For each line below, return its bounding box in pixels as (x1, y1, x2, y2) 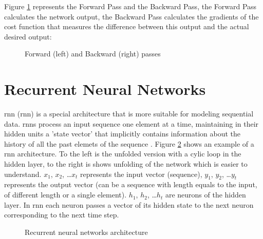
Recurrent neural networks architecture (25, 226, 148, 237)
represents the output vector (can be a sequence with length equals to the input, (4, 179, 257, 190)
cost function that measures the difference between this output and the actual (4, 21, 249, 32)
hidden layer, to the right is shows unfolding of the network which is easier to (4, 158, 248, 169)
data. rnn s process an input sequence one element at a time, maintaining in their (4, 118, 259, 129)
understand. (4, 168, 42, 179)
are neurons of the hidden (165, 189, 246, 200)
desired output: (4, 31, 52, 42)
